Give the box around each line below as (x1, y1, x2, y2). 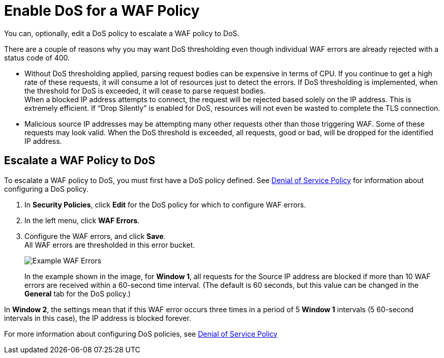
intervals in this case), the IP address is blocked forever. (4, 313, 191, 322)
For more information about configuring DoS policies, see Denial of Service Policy (4, 329, 278, 338)
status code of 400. (4, 53, 70, 62)
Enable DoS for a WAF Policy (4, 2, 200, 19)
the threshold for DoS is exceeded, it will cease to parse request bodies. (24, 86, 266, 95)
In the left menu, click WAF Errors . (24, 216, 140, 225)
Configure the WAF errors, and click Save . (24, 231, 166, 241)
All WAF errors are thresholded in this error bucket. (24, 240, 195, 249)
